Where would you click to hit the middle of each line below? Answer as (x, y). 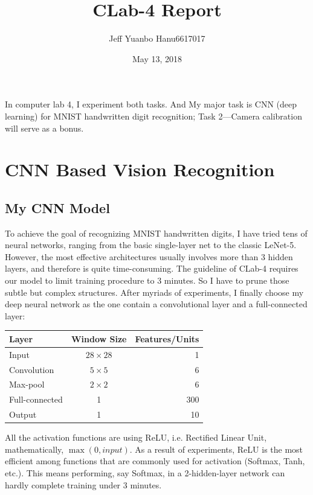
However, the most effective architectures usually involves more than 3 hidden (149, 256)
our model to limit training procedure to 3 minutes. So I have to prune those (147, 280)
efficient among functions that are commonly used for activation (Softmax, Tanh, (155, 461)
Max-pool (27, 384)
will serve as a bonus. (44, 128)
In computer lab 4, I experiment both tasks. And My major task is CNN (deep (151, 104)
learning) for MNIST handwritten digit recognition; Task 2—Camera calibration (153, 116)
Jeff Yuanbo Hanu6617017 (157, 38)
